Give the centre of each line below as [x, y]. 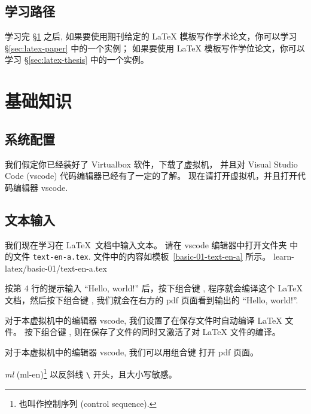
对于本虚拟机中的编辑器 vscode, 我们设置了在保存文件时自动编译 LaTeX [144, 320]
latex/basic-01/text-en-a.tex [56, 268]
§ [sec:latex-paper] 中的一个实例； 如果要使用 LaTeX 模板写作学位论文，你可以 [155, 48]
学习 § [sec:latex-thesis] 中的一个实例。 [77, 60]
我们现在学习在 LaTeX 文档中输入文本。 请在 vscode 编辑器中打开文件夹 [146, 244]
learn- [284, 256]
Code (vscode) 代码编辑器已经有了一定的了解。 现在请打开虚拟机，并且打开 [151, 176]
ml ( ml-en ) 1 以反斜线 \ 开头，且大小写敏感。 [91, 373]
